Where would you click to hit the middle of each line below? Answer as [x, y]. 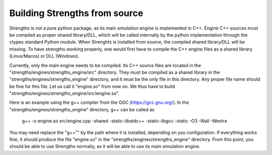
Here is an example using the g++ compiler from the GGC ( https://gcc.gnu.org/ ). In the [99, 102]
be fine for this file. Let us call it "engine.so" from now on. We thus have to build [92, 86]
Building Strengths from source [76, 13]
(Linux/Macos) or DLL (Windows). [44, 56]
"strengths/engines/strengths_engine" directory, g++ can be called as [82, 109]
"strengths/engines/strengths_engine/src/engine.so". [64, 93]
